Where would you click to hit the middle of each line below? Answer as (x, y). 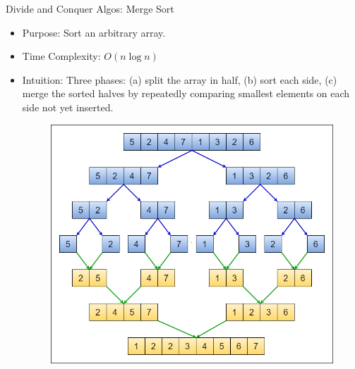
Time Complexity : (61, 56)
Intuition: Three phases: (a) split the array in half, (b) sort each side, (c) (180, 79)
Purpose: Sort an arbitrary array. (94, 32)
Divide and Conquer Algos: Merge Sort (90, 8)
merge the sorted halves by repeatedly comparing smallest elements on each (186, 93)
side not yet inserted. (68, 107)
